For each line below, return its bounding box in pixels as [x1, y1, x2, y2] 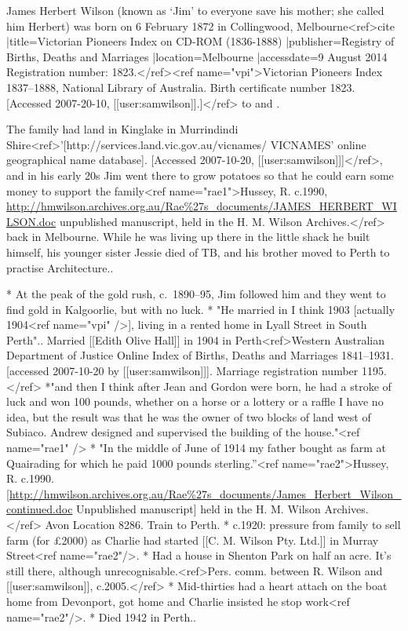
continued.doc [6, 501, 73, 517]
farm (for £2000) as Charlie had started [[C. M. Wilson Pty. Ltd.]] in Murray [6, 531, 379, 548]
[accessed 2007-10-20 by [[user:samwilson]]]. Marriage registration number [6, 363, 359, 379]
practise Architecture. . [6, 259, 114, 275]
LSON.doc [6, 213, 56, 229]
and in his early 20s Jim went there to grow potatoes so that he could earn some [6, 166, 394, 183]
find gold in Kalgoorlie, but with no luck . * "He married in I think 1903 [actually [6, 301, 395, 317]
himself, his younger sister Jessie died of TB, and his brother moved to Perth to [6, 243, 390, 260]
